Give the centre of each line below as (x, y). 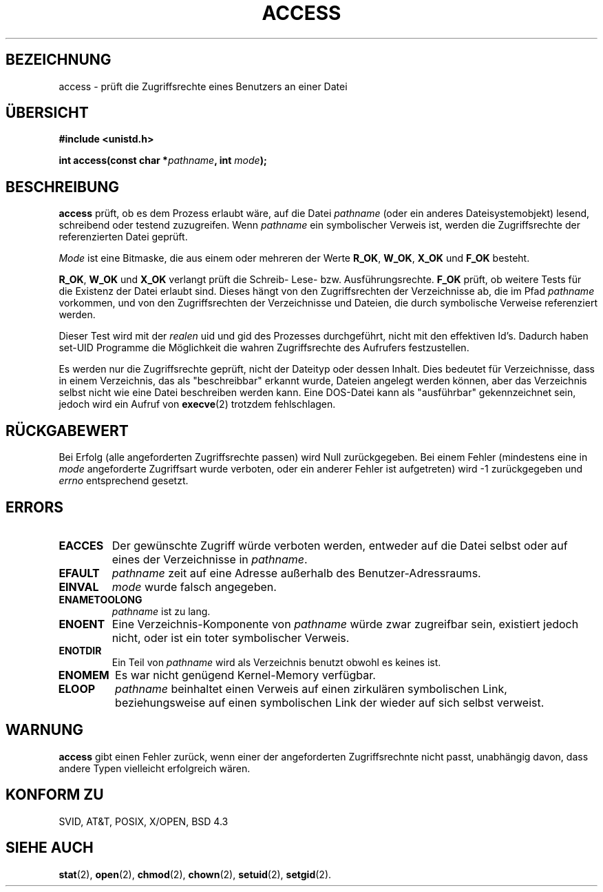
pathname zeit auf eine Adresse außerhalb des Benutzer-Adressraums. (296, 573)
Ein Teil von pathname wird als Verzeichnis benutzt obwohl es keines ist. (276, 662)
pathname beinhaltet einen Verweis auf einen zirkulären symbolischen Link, (311, 688)
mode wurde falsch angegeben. (194, 587)
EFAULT (79, 573)
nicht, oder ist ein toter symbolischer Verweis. (231, 637)
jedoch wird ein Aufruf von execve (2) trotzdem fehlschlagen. (197, 404)
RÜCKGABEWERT (67, 431)
